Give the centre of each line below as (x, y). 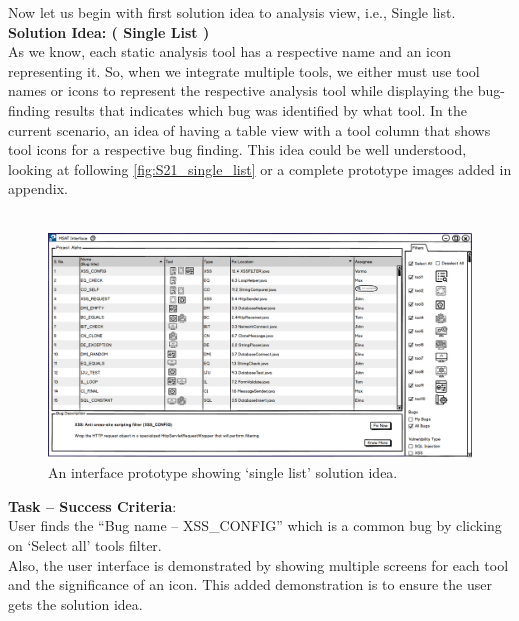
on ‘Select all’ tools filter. (85, 544)
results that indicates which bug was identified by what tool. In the (260, 109)
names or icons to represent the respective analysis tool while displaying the (240, 90)
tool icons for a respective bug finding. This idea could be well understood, (237, 149)
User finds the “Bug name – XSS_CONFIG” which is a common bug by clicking (255, 525)
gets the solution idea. (75, 603)
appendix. (38, 188)
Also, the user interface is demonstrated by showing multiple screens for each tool (258, 564)
